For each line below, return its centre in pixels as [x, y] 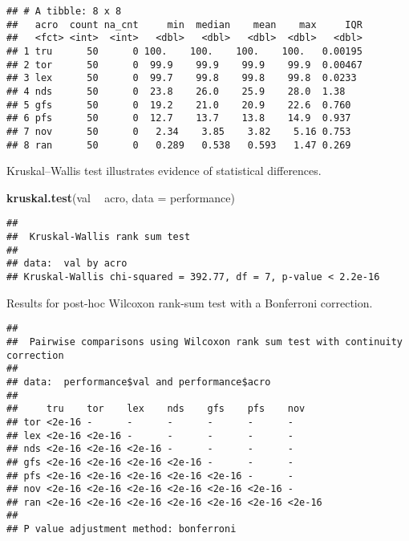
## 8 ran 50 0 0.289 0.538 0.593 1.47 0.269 [179, 145]
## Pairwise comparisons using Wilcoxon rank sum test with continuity [204, 342]
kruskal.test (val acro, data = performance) [121, 197]
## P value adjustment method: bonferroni [121, 529]
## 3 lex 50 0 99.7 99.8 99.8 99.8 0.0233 [182, 78]
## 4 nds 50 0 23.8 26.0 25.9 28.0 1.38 [176, 91]
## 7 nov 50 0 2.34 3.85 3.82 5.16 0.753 [179, 131]
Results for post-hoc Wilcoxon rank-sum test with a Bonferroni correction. [190, 302]
